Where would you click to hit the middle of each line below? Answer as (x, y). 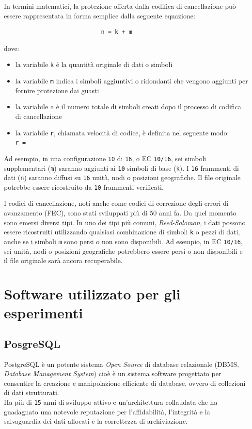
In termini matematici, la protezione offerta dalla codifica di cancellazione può (120, 6)
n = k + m (117, 32)
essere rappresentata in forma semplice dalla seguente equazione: (100, 15)
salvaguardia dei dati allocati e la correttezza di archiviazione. (96, 421)
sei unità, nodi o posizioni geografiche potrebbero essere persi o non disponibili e (123, 251)
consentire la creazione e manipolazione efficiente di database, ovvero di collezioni (125, 383)
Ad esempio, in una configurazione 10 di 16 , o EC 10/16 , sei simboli (105, 158)
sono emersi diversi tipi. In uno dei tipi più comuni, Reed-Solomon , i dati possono (125, 222)
